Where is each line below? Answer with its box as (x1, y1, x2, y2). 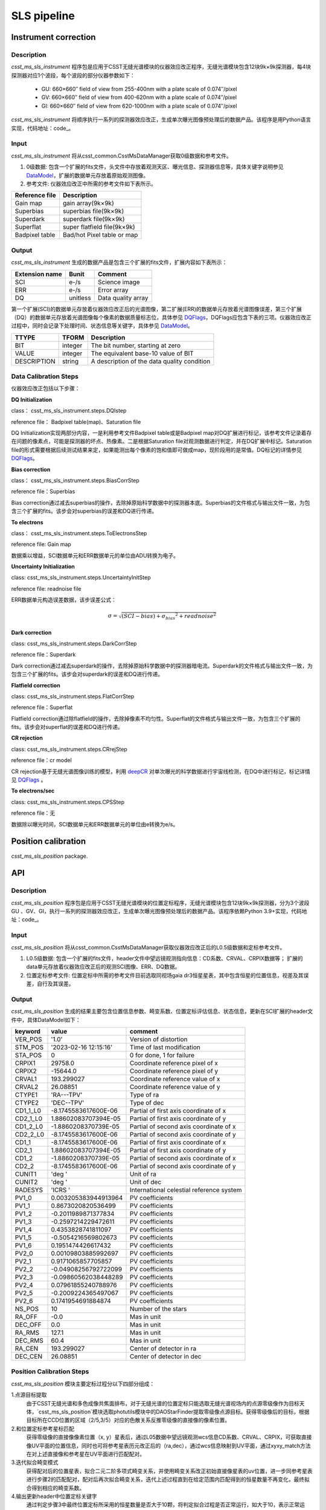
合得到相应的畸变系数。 (26, 1484, 85, 1491)
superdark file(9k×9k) (62, 215, 125, 223)
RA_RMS (14, 1329, 39, 1337)
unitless (68, 294, 91, 302)
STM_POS (14, 1043, 44, 1052)
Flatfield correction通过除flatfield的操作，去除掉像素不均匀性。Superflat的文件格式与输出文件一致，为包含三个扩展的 (11, 715, 301, 722)
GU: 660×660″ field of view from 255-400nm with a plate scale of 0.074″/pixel (41, 85, 238, 93)
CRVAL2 (14, 1083, 39, 1091)
